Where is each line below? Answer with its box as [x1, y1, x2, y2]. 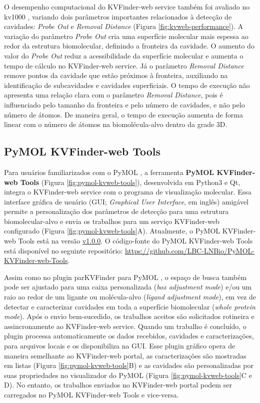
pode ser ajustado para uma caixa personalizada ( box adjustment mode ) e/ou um [4, 281, 252, 292]
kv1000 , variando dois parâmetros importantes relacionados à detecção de [4, 11, 232, 21]
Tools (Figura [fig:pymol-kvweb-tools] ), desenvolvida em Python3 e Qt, [20, 176, 240, 187]
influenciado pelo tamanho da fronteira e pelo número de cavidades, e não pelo [4, 99, 245, 109]
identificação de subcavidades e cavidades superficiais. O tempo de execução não [4, 79, 250, 90]
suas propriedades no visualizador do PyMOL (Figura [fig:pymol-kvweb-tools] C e [4, 369, 252, 380]
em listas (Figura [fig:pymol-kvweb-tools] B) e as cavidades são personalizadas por [4, 360, 253, 370]
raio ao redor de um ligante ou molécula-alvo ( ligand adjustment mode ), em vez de [4, 291, 256, 302]
